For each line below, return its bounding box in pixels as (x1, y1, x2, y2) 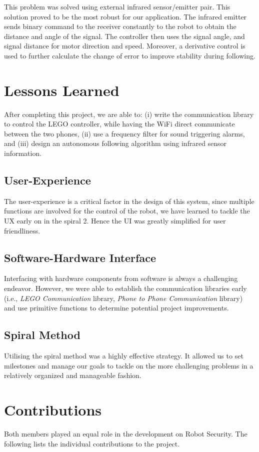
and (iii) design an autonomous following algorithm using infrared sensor (4, 138, 227, 148)
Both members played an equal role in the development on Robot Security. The (4, 428, 247, 438)
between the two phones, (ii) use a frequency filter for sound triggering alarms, (4, 128, 245, 138)
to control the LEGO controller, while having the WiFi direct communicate (4, 118, 235, 129)
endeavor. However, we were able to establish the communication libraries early (4, 283, 247, 293)
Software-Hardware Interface (4, 249, 156, 265)
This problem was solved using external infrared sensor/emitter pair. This (4, 1, 230, 11)
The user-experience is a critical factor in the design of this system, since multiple (4, 195, 254, 206)
